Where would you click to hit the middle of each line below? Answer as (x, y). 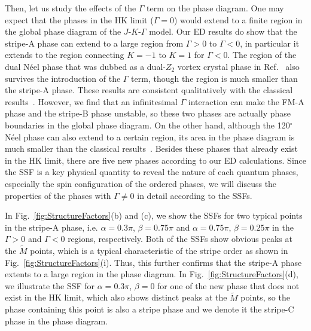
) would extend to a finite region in (238, 19)
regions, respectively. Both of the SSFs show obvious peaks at (180, 239)
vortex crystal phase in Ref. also (238, 66)
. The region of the (262, 55)
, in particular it (270, 43)
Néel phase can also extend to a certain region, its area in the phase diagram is (150, 137)
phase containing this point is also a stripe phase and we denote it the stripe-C (150, 309)
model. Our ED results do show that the (223, 31)
